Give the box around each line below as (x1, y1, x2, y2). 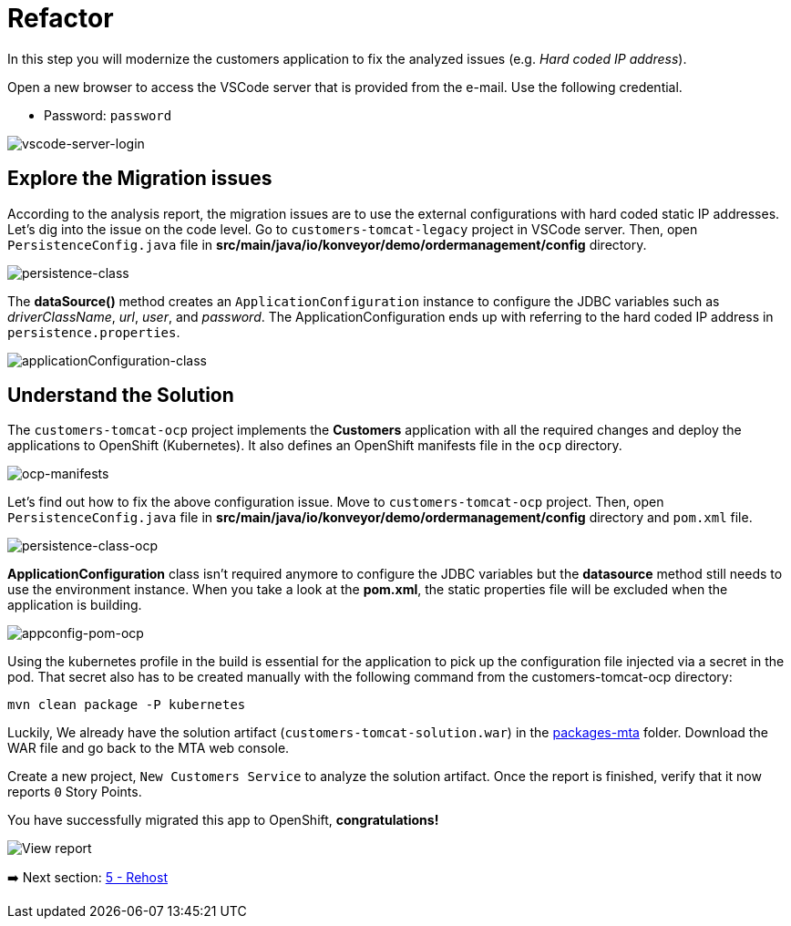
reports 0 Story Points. (7, 784, 142, 800)
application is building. (7, 597, 142, 613)
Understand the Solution (7, 384, 234, 407)
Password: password (44, 107, 172, 123)
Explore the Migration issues (7, 167, 272, 190)
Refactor (7, 3, 114, 34)
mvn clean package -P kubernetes (7, 697, 246, 713)
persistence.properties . (7, 324, 180, 340)
